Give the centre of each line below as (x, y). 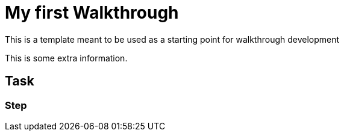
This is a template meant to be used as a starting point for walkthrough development (172, 39)
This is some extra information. (66, 58)
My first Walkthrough (92, 13)
